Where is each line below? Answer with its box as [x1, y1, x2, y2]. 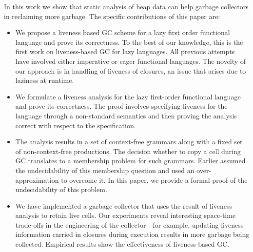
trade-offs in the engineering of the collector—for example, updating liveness [15, 219, 244, 230]
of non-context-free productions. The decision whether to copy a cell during [15, 146, 241, 156]
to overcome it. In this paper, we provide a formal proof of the [61, 174, 248, 185]
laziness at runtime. [15, 75, 74, 85]
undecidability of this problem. [15, 184, 107, 194]
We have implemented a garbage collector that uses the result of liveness [15, 200, 232, 211]
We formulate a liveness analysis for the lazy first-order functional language [15, 91, 241, 101]
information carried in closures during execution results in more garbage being [15, 229, 250, 239]
